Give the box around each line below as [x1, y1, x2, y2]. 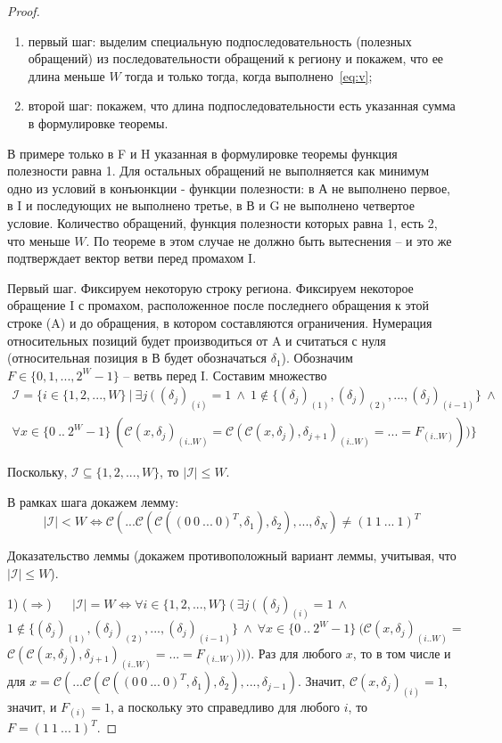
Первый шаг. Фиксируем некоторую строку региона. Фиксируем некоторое [7, 278, 414, 297]
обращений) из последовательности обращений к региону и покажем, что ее [28, 49, 444, 68]
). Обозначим [281, 348, 353, 367]
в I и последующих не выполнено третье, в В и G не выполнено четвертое [7, 196, 415, 215]
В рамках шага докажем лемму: [7, 492, 179, 510]
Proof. [7, 2, 40, 20]
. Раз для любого [251, 644, 342, 663]
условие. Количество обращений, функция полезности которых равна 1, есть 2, [7, 213, 438, 232]
